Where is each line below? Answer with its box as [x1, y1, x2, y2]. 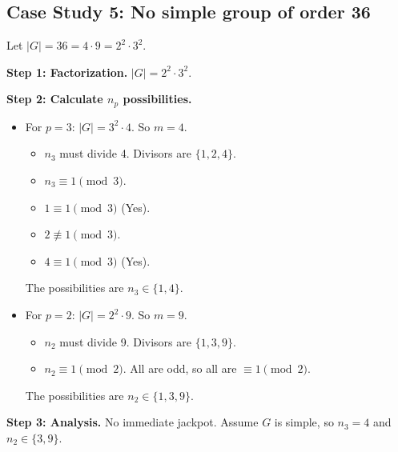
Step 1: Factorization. [6, 63, 128, 80]
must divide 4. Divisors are [59, 145, 191, 162]
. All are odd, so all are [123, 360, 237, 377]
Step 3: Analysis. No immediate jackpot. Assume [6, 414, 259, 430]
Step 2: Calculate [6, 90, 103, 107]
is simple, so [274, 414, 334, 430]
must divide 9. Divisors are [59, 333, 191, 350]
